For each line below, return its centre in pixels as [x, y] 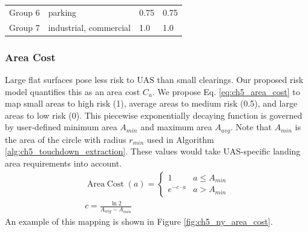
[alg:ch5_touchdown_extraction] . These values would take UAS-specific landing [153, 151]
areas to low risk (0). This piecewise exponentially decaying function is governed [154, 115]
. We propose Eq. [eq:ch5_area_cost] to [226, 91]
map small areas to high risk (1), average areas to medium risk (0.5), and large [151, 103]
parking [62, 12]
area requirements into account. [64, 163]
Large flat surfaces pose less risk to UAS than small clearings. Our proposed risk [154, 79]
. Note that [251, 127]
